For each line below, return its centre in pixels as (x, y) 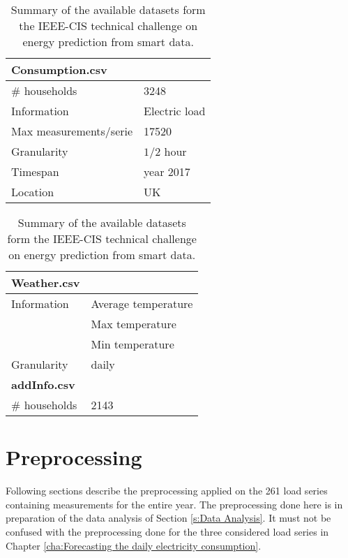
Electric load (175, 111)
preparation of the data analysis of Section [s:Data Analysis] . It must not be (168, 518)
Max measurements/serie (72, 131)
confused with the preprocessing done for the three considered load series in (167, 531)
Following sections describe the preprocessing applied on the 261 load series (167, 491)
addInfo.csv (43, 384)
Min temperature (133, 344)
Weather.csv (46, 282)
